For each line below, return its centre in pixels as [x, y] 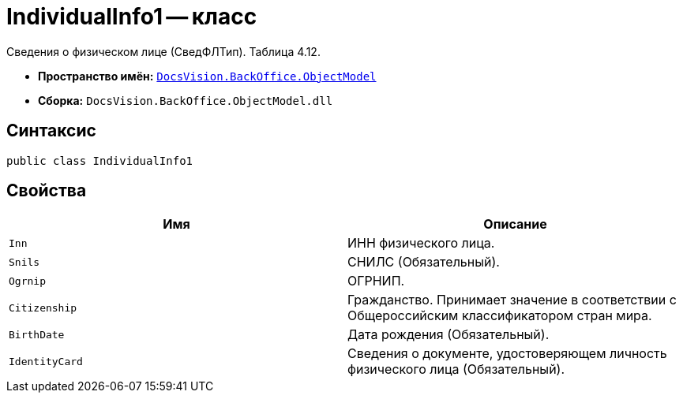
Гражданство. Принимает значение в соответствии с [512, 300]
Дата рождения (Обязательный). [448, 335]
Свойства [47, 191]
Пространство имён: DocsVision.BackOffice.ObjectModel [207, 76]
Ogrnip [27, 281]
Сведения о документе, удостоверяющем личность [507, 354]
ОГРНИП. [376, 281]
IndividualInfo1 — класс [132, 17]
